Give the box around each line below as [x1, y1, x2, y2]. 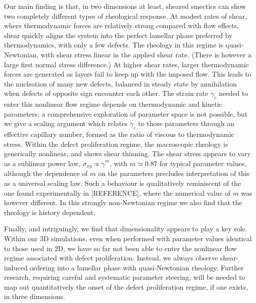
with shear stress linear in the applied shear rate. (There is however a [41, 49, 252, 59]
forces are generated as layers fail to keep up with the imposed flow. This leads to [4, 69, 252, 79]
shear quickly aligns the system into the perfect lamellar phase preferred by [4, 30, 233, 40]
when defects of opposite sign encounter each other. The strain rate [4, 88, 208, 98]
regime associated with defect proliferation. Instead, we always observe [4, 253, 218, 263]
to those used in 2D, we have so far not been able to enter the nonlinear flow [4, 243, 237, 253]
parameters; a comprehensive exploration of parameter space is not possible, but [4, 108, 248, 119]
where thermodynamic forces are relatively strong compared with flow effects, [4, 20, 239, 31]
